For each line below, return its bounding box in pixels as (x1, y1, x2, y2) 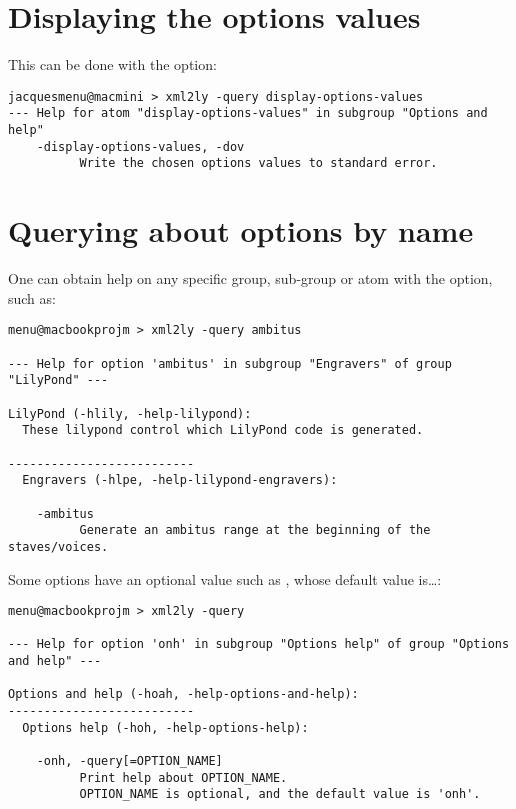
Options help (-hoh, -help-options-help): (22, 720, 309, 735)
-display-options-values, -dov (36, 139, 245, 154)
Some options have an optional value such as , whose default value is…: (8, 568, 442, 589)
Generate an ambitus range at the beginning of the (79, 523, 431, 538)
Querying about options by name (8, 210, 474, 251)
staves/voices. (8, 539, 109, 554)
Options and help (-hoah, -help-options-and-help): (8, 687, 359, 702)
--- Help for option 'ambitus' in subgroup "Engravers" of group (8, 356, 452, 371)
